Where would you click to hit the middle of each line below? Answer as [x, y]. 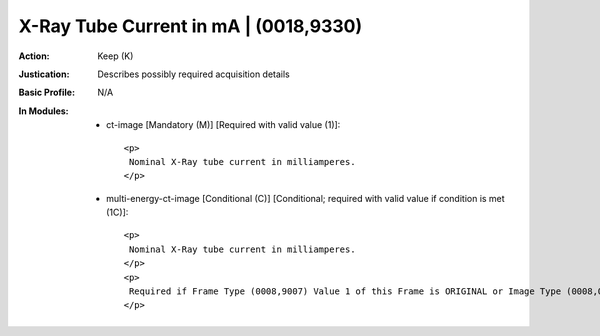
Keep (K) [115, 56]
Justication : [44, 74]
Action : [34, 56]
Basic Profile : [46, 92]
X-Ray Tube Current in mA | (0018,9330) [190, 26]
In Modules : [43, 111]
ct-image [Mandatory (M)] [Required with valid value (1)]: [223, 125]
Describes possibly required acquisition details [193, 74]
